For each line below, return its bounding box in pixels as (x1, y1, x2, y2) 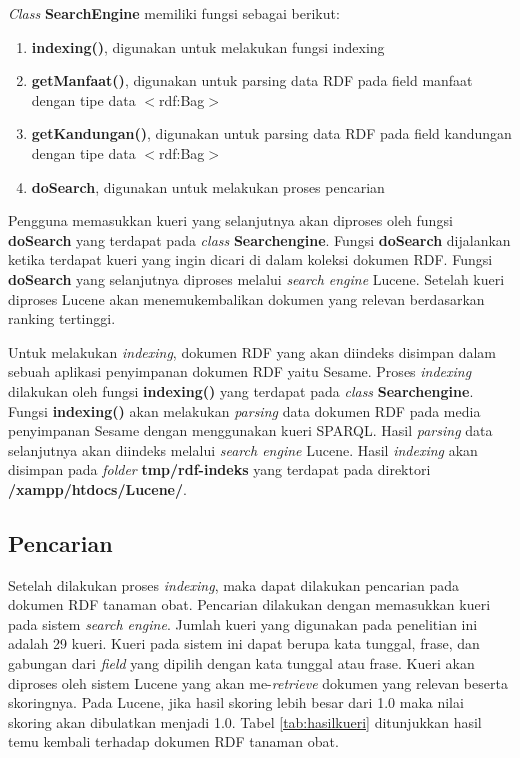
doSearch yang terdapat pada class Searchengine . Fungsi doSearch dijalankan (8, 229, 511, 250)
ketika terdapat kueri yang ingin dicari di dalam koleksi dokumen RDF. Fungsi (8, 249, 493, 270)
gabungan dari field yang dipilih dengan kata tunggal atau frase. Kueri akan (8, 653, 475, 674)
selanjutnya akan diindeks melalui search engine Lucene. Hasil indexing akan (8, 439, 478, 460)
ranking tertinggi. (8, 308, 116, 329)
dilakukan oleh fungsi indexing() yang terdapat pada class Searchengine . (8, 380, 474, 401)
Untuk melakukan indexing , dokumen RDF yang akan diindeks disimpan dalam (8, 341, 497, 362)
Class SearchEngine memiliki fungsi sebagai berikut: (8, 3, 340, 23)
